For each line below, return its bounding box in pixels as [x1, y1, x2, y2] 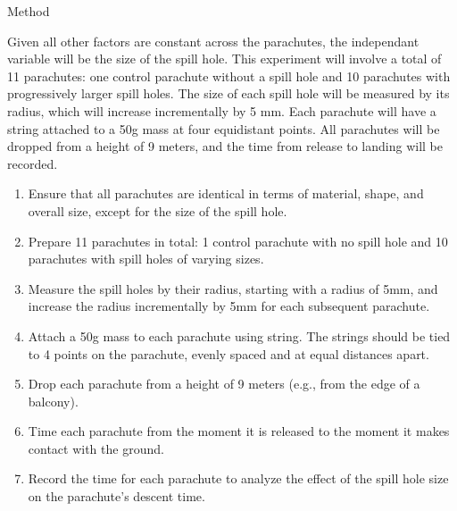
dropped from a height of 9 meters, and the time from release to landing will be [7, 137, 444, 155]
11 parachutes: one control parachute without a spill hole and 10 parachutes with [7, 66, 451, 85]
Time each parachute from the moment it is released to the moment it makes [28, 422, 450, 440]
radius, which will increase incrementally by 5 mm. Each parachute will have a [7, 101, 436, 120]
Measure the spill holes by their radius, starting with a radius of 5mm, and [28, 279, 438, 297]
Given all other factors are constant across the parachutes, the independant [7, 31, 420, 50]
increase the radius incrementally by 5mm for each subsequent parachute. [28, 297, 430, 315]
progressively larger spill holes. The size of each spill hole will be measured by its [7, 84, 450, 103]
